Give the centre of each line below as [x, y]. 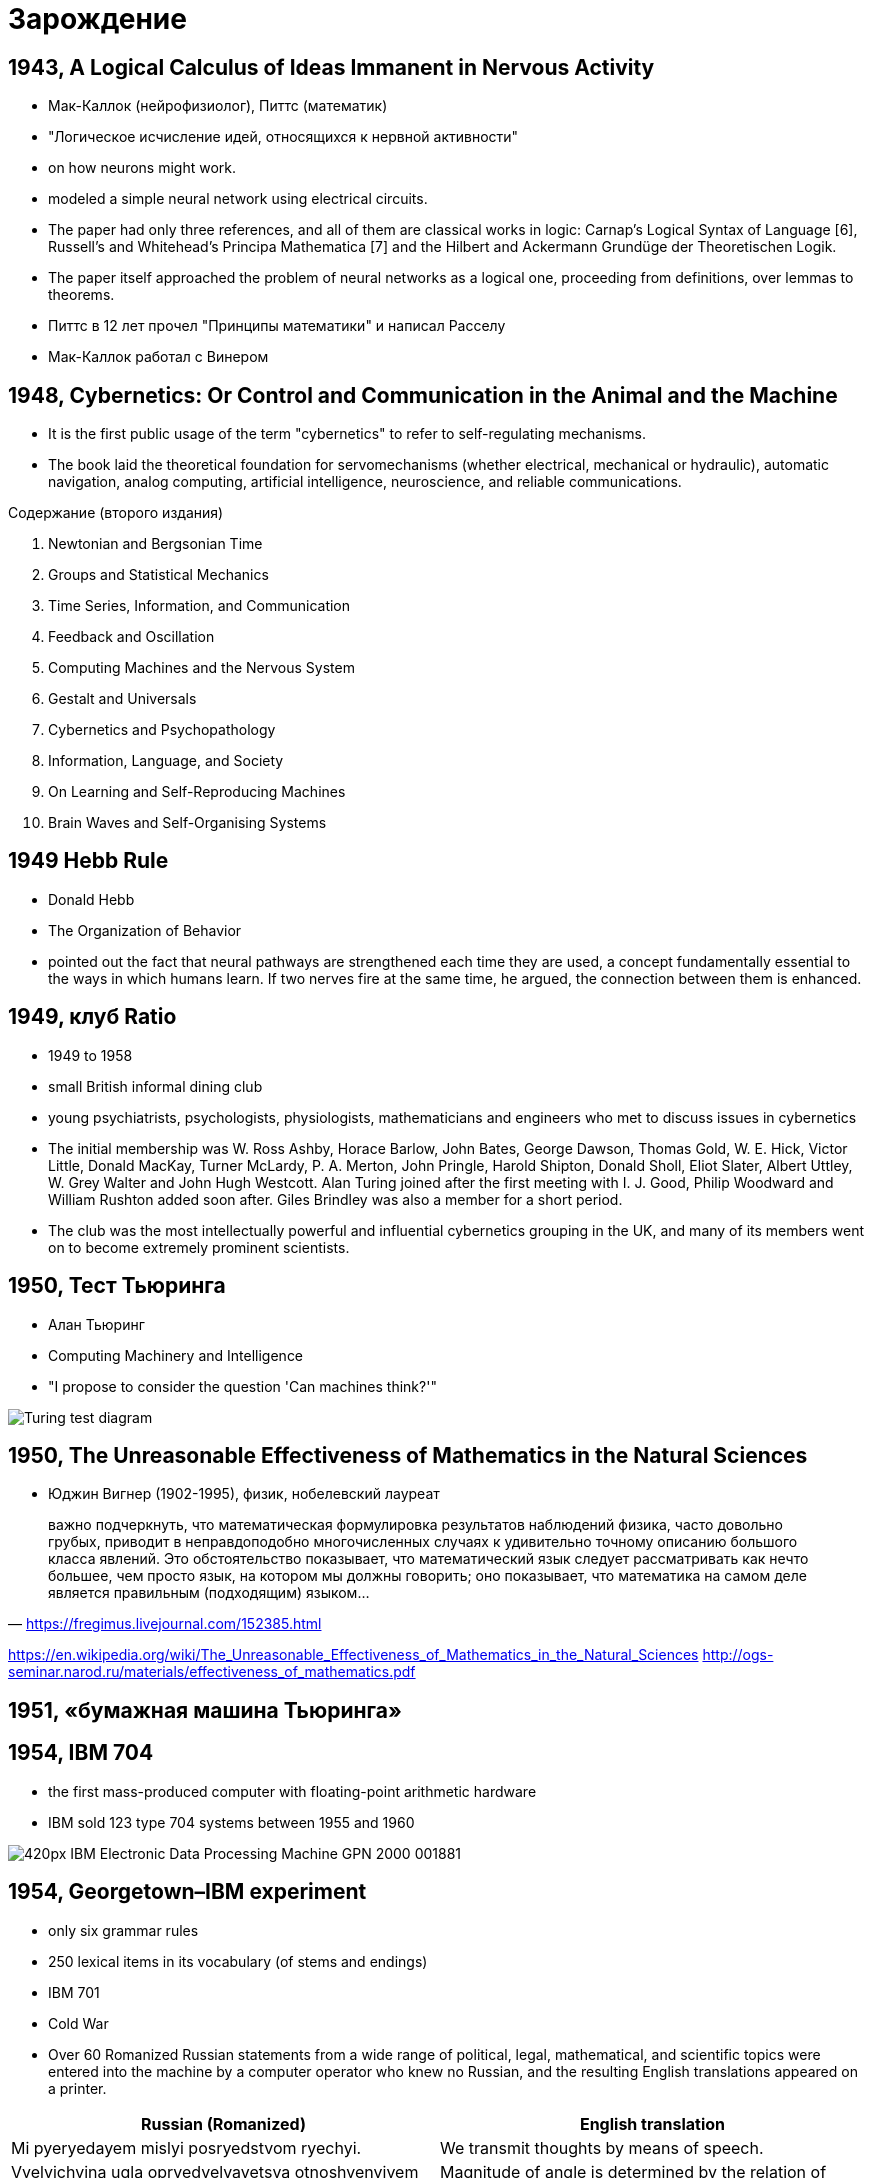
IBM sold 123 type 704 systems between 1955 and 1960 [231, 1822]
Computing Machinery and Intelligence [176, 1355]
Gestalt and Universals [122, 699]
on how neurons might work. [142, 168]
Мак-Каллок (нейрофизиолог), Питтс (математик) [218, 106]
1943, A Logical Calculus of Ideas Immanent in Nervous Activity [331, 67]
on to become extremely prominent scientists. [199, 1247]
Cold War [78, 2023]
